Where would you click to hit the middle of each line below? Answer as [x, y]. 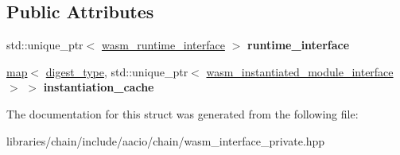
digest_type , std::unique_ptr [117, 71]
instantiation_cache [99, 87]
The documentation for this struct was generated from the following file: [183, 113]
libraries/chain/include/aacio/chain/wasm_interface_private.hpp [166, 140]
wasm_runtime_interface [163, 45]
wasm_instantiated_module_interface [300, 71]
